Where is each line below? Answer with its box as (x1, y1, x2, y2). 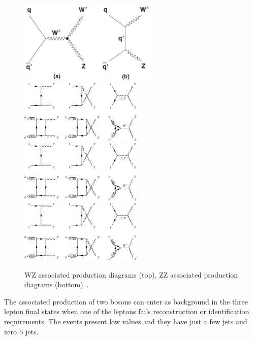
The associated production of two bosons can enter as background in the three (4, 296, 248, 307)
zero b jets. (4, 326, 39, 336)
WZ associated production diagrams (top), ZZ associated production (24, 269, 238, 280)
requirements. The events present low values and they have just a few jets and (4, 316, 247, 327)
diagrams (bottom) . (24, 279, 89, 290)
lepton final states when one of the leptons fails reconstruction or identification (4, 306, 249, 317)
